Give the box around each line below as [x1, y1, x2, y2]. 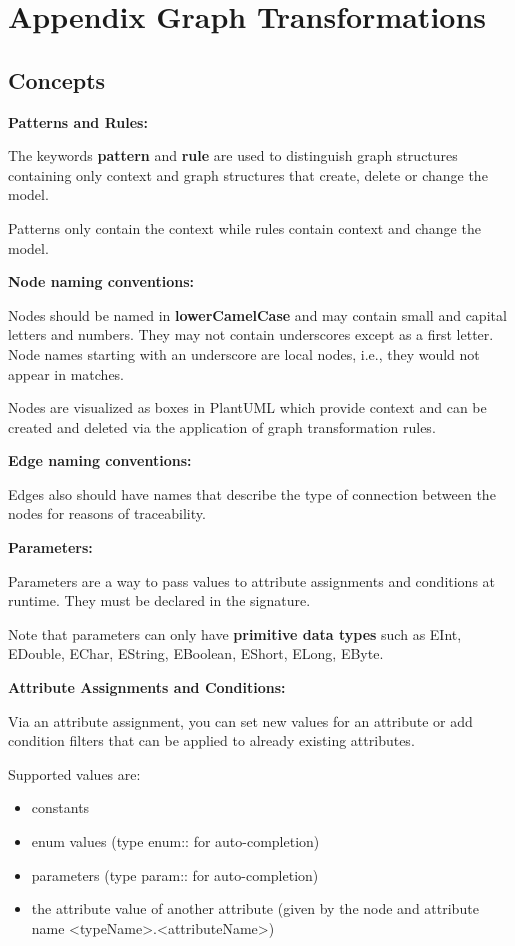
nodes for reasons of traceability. [8, 503, 206, 524]
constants [31, 797, 90, 818]
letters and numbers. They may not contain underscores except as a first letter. [8, 324, 494, 345]
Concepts [8, 64, 106, 95]
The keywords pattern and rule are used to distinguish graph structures [8, 145, 458, 166]
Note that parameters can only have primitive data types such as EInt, [8, 623, 462, 644]
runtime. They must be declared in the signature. [8, 590, 311, 611]
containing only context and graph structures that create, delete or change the [8, 164, 488, 185]
